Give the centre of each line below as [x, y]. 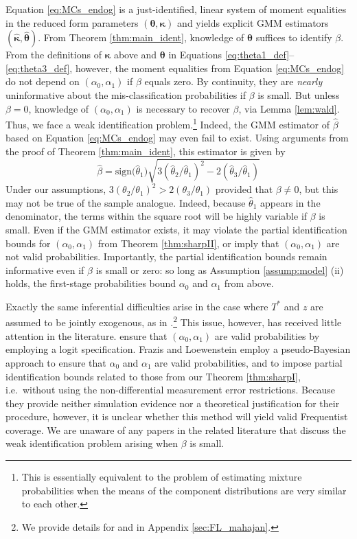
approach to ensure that [56, 362]
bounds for [28, 243]
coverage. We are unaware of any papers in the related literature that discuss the [176, 429]
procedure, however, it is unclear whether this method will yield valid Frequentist [177, 416]
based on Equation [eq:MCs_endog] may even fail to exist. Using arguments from [177, 138]
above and [135, 55]
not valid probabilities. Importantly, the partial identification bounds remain [166, 256]
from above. [249, 283]
